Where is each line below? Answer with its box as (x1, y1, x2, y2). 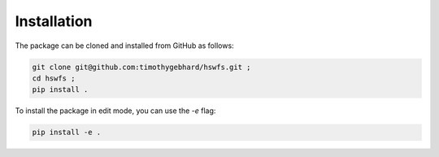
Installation (15, 12, 93, 30)
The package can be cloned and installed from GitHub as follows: (15, 41, 235, 50)
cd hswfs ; (32, 73, 76, 83)
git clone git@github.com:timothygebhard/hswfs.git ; (32, 62, 251, 72)
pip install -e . (32, 128, 102, 137)
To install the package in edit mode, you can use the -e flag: (15, 106, 216, 116)
